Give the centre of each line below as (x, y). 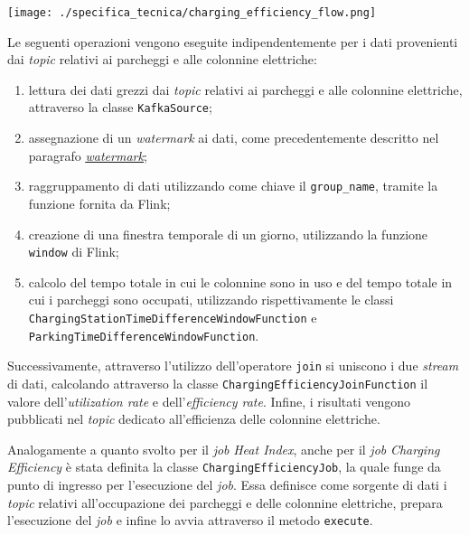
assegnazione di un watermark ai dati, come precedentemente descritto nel (234, 138)
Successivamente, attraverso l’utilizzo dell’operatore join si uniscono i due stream (233, 366)
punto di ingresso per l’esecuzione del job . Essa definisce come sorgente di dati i (227, 485)
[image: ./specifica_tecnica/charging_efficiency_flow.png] (192, 13)
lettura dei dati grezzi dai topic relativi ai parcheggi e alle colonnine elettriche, (245, 89)
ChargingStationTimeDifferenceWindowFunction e (173, 317)
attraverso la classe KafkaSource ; (120, 107)
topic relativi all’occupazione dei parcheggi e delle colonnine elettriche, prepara (225, 502)
